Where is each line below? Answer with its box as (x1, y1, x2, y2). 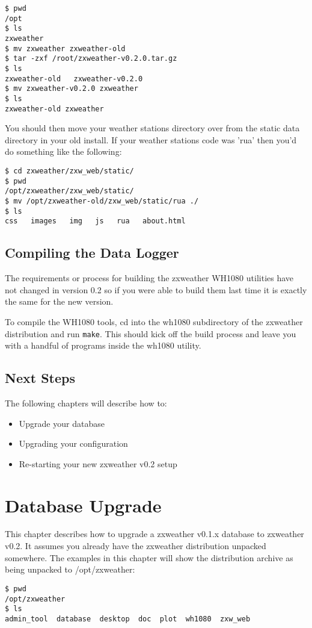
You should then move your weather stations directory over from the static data (5, 122, 300, 134)
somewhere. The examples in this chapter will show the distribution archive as (5, 551, 293, 564)
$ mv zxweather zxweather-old (5, 44, 126, 53)
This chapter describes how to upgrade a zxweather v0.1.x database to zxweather (5, 527, 304, 540)
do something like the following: (5, 145, 122, 158)
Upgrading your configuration (19, 437, 128, 450)
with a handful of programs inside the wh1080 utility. (5, 339, 201, 352)
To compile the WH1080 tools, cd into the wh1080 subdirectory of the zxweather (5, 315, 303, 328)
